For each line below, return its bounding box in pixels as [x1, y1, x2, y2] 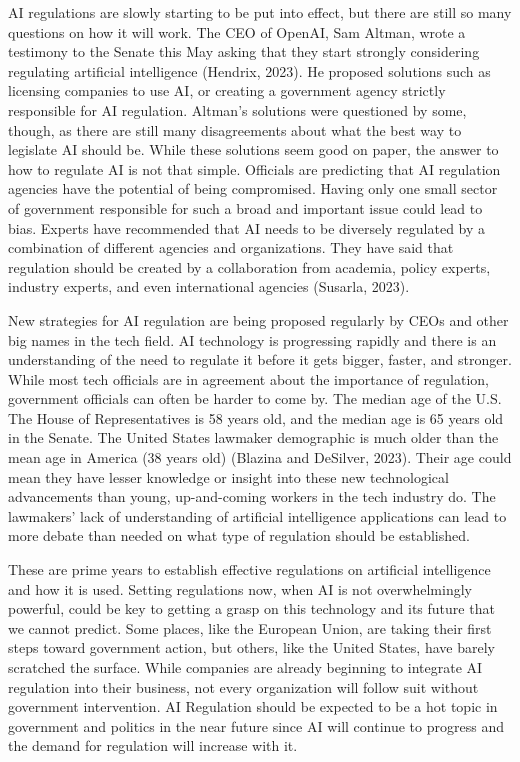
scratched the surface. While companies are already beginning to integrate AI [8, 657, 483, 677]
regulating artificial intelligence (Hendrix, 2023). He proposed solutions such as [8, 60, 491, 81]
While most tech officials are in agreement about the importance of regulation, [8, 368, 489, 389]
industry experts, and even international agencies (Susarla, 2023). [8, 276, 410, 297]
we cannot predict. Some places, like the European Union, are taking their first [8, 617, 492, 638]
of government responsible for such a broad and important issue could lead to [8, 197, 483, 218]
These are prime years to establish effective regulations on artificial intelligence [8, 559, 491, 580]
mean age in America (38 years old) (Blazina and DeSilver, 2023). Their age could [8, 447, 512, 468]
